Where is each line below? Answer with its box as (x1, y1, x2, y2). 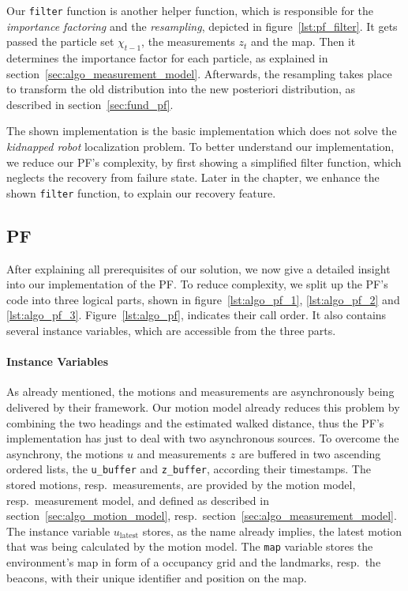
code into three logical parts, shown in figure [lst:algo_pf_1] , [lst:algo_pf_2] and (6, 291, 400, 307)
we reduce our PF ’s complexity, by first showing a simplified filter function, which (6, 153, 402, 170)
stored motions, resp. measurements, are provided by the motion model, (6, 476, 356, 493)
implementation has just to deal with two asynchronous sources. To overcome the (6, 430, 399, 446)
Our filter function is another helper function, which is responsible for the (6, 2, 374, 18)
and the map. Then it (251, 33, 356, 50)
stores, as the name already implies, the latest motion (142, 522, 402, 539)
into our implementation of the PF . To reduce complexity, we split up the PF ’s (6, 276, 388, 292)
